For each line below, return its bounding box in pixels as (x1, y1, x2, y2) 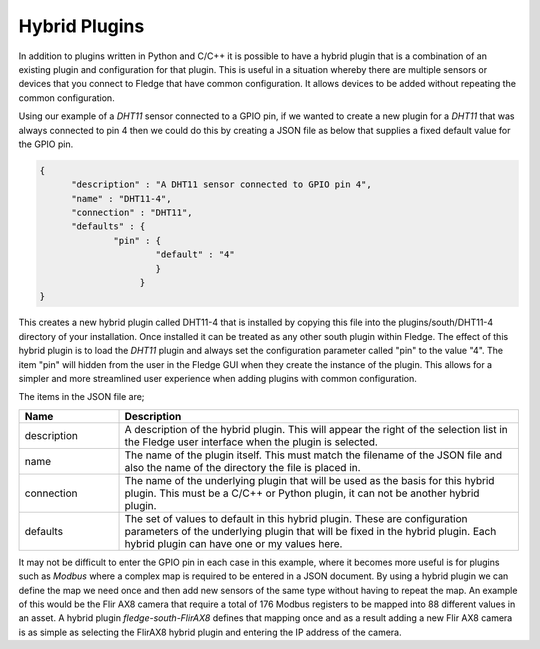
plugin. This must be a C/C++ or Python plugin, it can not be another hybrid (124, 486, 480, 500)
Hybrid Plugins (18, 15, 145, 37)
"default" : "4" (155, 249, 235, 260)
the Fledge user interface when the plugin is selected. (124, 435, 379, 449)
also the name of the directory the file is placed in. (124, 460, 361, 474)
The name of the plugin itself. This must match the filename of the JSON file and (124, 448, 503, 462)
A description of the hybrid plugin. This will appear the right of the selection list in (124, 422, 509, 436)
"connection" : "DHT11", (71, 207, 194, 219)
